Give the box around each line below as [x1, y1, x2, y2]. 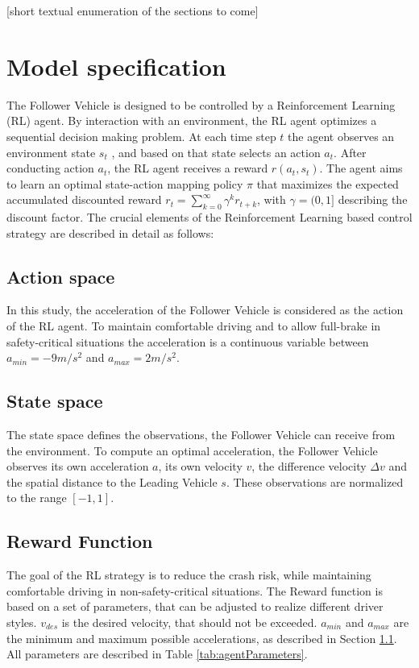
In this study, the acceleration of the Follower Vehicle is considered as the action [6, 301, 404, 318]
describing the [338, 191, 408, 208]
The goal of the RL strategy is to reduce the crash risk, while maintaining [6, 566, 371, 583]
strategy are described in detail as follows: [6, 224, 214, 241]
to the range [6, 489, 67, 506]
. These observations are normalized [226, 473, 404, 490]
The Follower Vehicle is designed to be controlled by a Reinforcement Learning [6, 96, 396, 113]
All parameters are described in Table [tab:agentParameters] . [6, 645, 308, 662]
